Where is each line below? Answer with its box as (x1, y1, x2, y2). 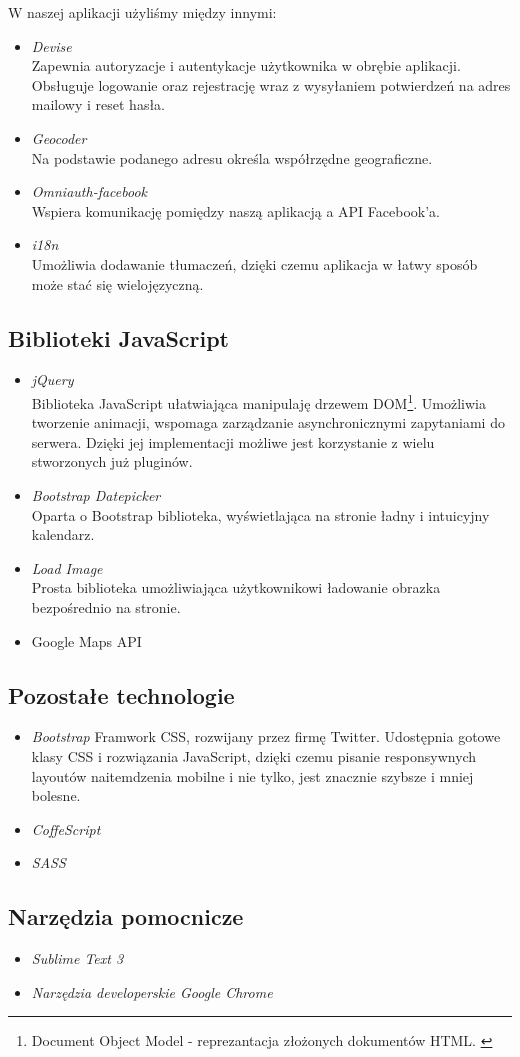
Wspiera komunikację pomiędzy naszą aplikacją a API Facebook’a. (31, 200, 440, 221)
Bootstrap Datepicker (31, 484, 161, 505)
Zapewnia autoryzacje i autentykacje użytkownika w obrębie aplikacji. (31, 55, 461, 76)
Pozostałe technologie (8, 679, 235, 710)
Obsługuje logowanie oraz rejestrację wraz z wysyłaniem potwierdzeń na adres (31, 74, 511, 95)
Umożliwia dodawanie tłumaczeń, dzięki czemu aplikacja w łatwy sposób (31, 253, 478, 274)
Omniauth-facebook (31, 181, 148, 202)
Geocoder (31, 127, 87, 148)
